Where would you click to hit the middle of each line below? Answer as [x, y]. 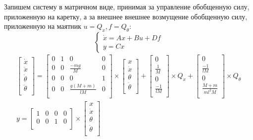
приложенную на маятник [43, 26]
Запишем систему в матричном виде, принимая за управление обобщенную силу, [127, 6]
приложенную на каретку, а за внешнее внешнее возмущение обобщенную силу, [126, 16]
